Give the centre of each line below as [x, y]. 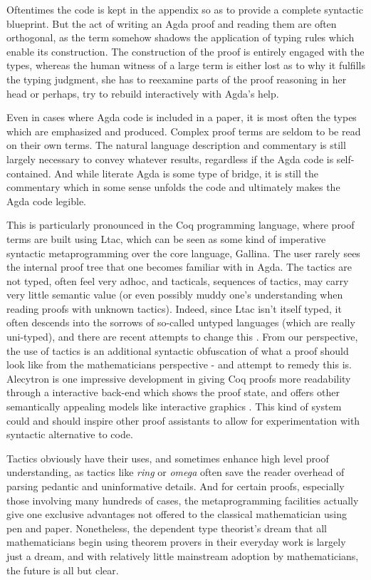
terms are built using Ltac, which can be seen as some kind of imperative [166, 238]
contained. [29, 173]
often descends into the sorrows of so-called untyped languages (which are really [181, 322]
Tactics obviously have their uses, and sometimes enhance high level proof [168, 458]
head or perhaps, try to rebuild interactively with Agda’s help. [143, 93]
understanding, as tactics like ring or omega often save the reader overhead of [176, 472]
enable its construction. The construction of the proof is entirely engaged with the [185, 51]
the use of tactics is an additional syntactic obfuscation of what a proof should [178, 350]
